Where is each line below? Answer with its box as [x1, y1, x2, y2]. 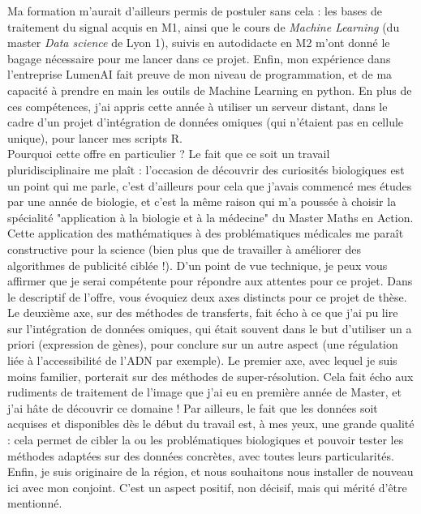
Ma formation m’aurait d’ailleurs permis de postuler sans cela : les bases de [7, 2, 383, 19]
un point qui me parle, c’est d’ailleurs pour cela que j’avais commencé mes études [7, 177, 412, 194]
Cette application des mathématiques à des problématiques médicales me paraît [7, 225, 404, 242]
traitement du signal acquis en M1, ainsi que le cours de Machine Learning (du [7, 18, 400, 35]
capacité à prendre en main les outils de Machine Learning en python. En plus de [7, 81, 412, 98]
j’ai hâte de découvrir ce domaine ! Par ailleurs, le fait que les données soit [7, 399, 378, 416]
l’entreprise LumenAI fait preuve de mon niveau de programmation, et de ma [7, 66, 393, 83]
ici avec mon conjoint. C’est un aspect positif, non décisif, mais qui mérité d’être [7, 478, 407, 495]
